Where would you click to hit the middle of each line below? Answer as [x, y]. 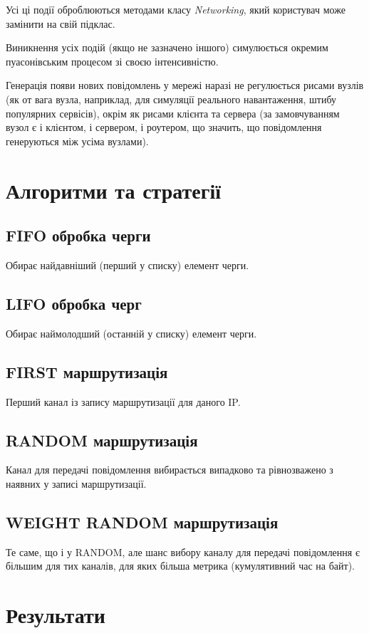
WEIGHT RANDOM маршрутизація [142, 522]
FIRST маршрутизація [87, 371]
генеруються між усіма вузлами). [77, 141]
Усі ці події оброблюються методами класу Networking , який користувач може [176, 9]
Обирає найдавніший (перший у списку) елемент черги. [128, 265]
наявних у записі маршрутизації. [76, 483]
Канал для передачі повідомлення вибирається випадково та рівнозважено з [170, 470]
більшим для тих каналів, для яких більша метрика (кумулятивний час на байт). [180, 566]
